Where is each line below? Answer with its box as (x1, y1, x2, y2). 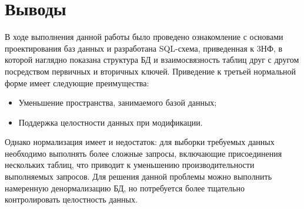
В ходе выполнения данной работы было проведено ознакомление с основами (5, 31, 283, 43)
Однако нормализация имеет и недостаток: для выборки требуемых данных (5, 136, 275, 148)
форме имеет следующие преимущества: (5, 76, 149, 89)
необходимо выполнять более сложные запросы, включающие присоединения (5, 147, 282, 159)
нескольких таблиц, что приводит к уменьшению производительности (5, 159, 255, 171)
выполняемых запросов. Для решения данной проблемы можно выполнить (5, 170, 272, 183)
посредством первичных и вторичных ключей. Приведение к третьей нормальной (5, 65, 296, 77)
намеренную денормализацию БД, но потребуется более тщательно (5, 181, 245, 194)
